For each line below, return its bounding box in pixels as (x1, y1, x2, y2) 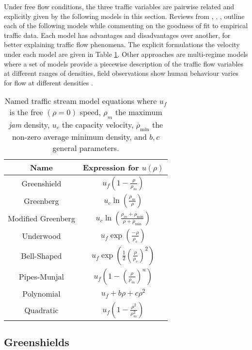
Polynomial (22, 287, 61, 299)
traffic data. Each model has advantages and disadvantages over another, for (4, 30, 231, 40)
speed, (79, 106, 101, 118)
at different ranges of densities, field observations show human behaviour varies (4, 68, 238, 78)
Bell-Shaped (21, 250, 62, 262)
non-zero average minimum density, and (12, 131, 147, 142)
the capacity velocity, (62, 118, 134, 130)
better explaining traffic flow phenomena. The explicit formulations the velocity (4, 39, 240, 50)
